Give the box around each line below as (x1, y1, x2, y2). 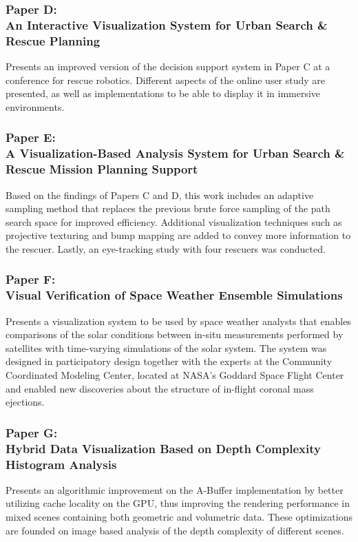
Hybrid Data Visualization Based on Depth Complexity (6, 439, 321, 457)
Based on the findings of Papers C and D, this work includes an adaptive (6, 187, 314, 202)
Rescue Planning (6, 32, 101, 49)
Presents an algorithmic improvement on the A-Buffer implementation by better (6, 482, 344, 497)
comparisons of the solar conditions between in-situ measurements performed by (6, 327, 344, 342)
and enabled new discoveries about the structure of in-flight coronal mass (6, 381, 314, 395)
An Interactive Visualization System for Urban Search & (6, 16, 328, 33)
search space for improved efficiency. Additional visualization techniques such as (6, 214, 342, 229)
